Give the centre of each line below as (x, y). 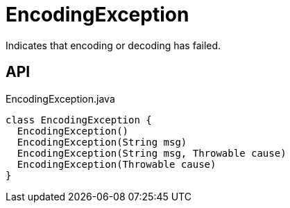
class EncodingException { (79, 120)
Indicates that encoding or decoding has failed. (113, 45)
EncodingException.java (60, 98)
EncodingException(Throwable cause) (117, 164)
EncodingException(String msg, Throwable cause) (152, 153)
